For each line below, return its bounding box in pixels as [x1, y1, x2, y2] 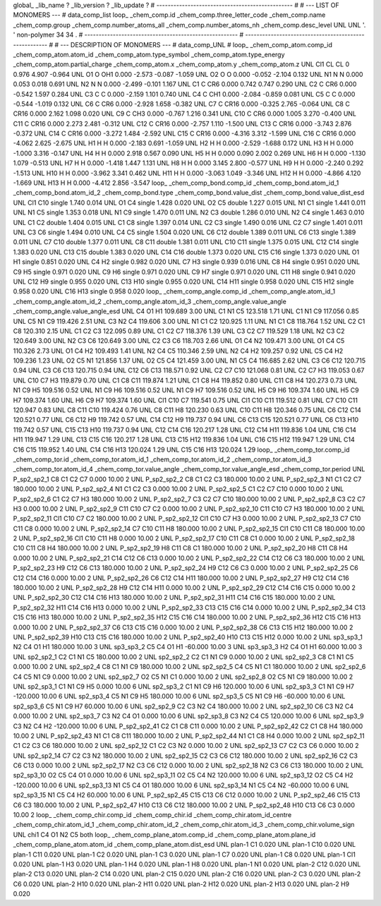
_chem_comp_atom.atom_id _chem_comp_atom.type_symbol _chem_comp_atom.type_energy [13, 50, 285, 59]
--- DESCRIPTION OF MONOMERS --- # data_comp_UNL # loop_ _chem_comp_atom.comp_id [60, 40, 333, 49]
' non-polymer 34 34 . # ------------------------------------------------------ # [13, 30, 244, 39]
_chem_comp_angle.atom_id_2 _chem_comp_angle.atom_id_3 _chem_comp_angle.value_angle [13, 297, 287, 306]
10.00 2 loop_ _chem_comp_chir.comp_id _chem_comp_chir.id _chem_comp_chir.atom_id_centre [13, 811, 292, 819]
